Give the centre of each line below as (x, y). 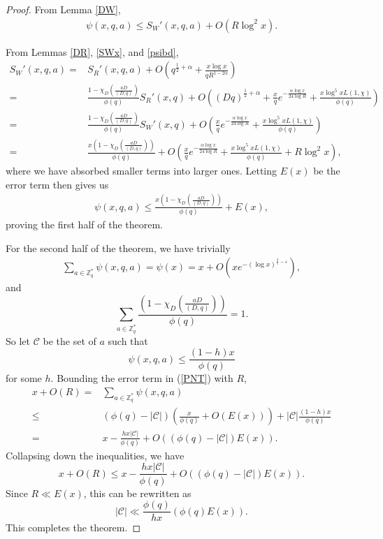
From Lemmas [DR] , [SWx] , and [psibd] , (92, 51)
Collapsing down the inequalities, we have (95, 455)
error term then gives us (57, 184)
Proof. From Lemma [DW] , (63, 9)
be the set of (70, 340)
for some (24, 378)
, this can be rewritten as (137, 493)
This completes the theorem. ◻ (73, 527)
